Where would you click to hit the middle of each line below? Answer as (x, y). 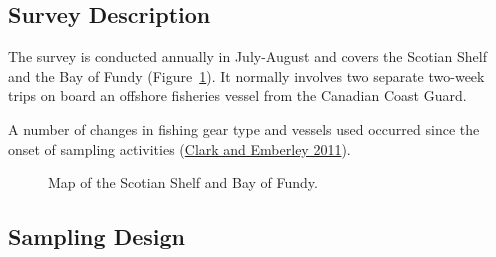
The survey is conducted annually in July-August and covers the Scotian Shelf (247, 56)
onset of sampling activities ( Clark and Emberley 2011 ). (179, 148)
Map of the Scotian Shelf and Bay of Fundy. (183, 182)
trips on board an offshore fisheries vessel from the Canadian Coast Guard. (237, 95)
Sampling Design (96, 236)
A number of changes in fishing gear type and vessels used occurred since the (244, 128)
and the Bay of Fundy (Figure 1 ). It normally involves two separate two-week (246, 75)
